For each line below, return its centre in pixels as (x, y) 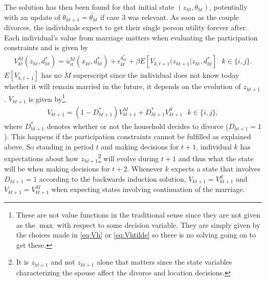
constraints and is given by (46, 47)
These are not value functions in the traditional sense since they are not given (138, 214)
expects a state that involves (216, 169)
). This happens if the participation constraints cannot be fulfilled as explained (128, 136)
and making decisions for (140, 146)
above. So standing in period (49, 146)
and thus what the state (216, 158)
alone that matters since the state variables (164, 262)
